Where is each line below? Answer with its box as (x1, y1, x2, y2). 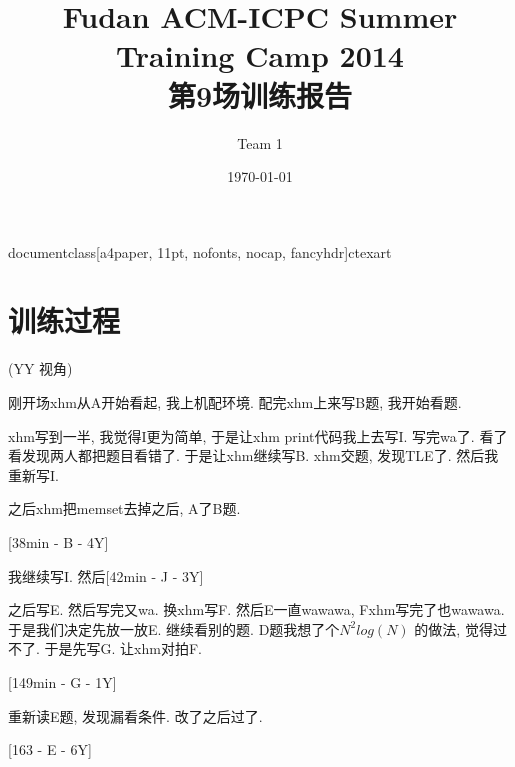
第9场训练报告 (167, 74, 353, 115)
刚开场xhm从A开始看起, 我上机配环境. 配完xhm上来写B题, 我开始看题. (8, 392, 462, 412)
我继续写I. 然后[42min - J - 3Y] (8, 565, 204, 586)
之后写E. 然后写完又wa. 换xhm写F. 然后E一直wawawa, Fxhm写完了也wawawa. (8, 599, 505, 620)
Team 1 (237, 132, 283, 153)
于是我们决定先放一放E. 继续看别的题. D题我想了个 (8, 618, 340, 639)
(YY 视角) (8, 358, 73, 379)
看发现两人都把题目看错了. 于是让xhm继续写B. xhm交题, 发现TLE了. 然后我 (8, 445, 499, 466)
